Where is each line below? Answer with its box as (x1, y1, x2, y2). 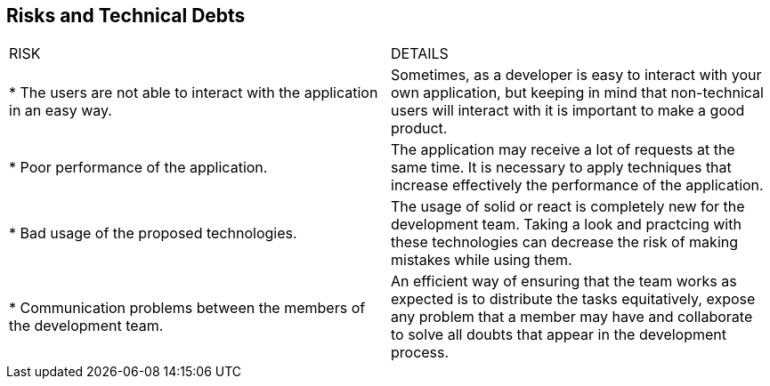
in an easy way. (9, 101, 112, 120)
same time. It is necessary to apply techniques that (391, 158, 732, 177)
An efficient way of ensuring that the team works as (391, 272, 737, 291)
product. (391, 119, 448, 138)
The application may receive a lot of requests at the (391, 141, 735, 159)
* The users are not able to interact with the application (9, 84, 378, 102)
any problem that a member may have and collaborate (391, 308, 753, 326)
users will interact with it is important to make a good (391, 101, 745, 120)
